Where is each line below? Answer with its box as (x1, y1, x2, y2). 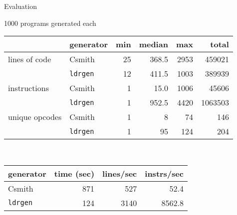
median (139, 38, 168, 50)
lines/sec (102, 167, 137, 179)
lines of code (8, 53, 51, 65)
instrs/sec (145, 167, 184, 179)
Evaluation (4, 1, 37, 11)
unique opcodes (8, 111, 62, 123)
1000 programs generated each (4, 17, 96, 28)
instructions (8, 82, 49, 94)
